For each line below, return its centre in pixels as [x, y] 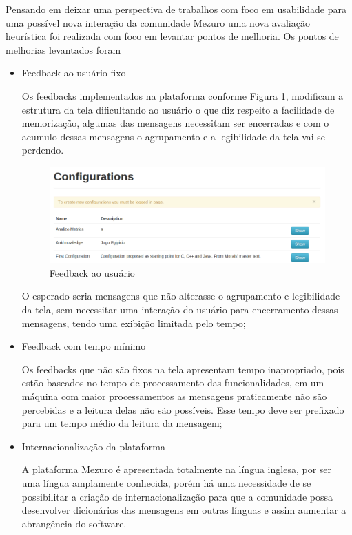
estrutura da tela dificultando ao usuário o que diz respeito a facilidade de [178, 109]
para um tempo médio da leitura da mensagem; [122, 423]
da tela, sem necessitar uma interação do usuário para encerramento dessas [180, 310]
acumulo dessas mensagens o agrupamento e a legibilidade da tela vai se [174, 136]
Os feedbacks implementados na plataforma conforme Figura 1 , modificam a [183, 95]
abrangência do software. [74, 523]
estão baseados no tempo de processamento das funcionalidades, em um [173, 382]
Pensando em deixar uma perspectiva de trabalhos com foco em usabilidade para [176, 9]
